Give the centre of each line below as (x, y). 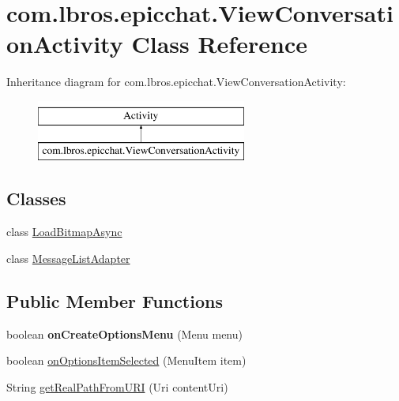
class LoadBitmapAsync (64, 232)
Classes (36, 199)
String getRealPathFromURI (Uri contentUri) (117, 386)
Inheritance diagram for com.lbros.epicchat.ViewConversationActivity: (176, 82)
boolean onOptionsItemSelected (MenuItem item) (126, 360)
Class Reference (219, 44)
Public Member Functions (115, 300)
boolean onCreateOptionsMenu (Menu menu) (124, 334)
